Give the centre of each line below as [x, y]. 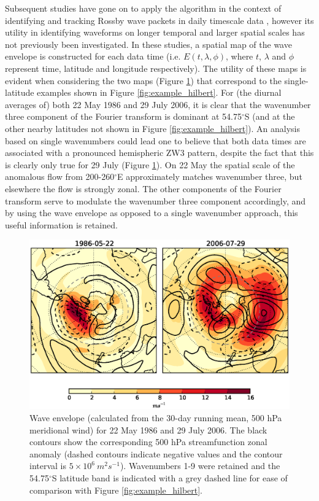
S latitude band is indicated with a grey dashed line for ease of [170, 478]
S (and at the [270, 116]
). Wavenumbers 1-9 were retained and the [200, 466]
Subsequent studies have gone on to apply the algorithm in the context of [143, 8]
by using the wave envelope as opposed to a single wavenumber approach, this [152, 213]
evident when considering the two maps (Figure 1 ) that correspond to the [143, 80]
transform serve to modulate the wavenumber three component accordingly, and [155, 200]
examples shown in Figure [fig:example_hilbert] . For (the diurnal [159, 92]
